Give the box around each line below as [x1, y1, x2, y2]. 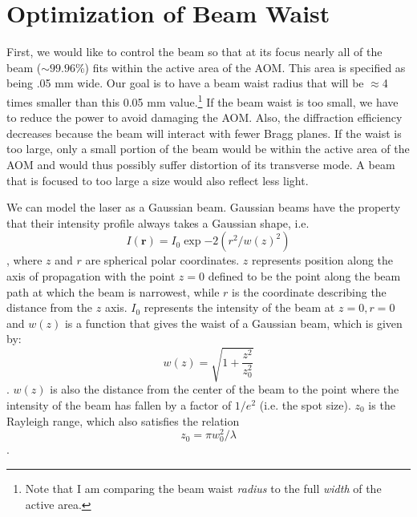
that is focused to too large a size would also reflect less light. [6, 172, 309, 188]
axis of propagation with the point [6, 267, 176, 284]
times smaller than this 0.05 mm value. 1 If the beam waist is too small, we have [6, 91, 399, 110]
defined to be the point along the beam [208, 267, 401, 284]
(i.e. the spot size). [259, 397, 351, 414]
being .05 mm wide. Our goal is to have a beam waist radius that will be [6, 75, 364, 91]
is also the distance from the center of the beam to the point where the [50, 381, 399, 398]
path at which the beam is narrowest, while [6, 283, 220, 300]
